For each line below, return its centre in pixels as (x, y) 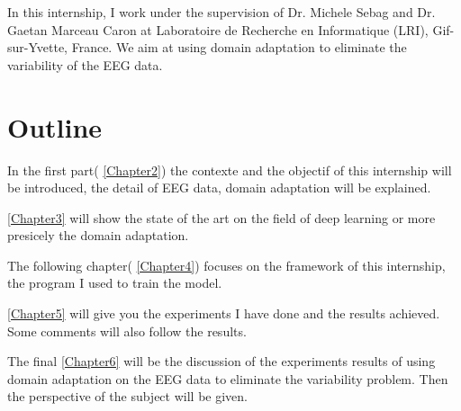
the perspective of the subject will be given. (127, 396)
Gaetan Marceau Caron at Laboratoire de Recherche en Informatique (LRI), (218, 29)
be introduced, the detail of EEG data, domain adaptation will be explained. (219, 188)
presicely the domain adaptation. (98, 235)
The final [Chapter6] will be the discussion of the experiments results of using (221, 361)
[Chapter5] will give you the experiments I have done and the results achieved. (224, 313)
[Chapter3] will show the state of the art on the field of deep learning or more (221, 217)
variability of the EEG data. (85, 64)
